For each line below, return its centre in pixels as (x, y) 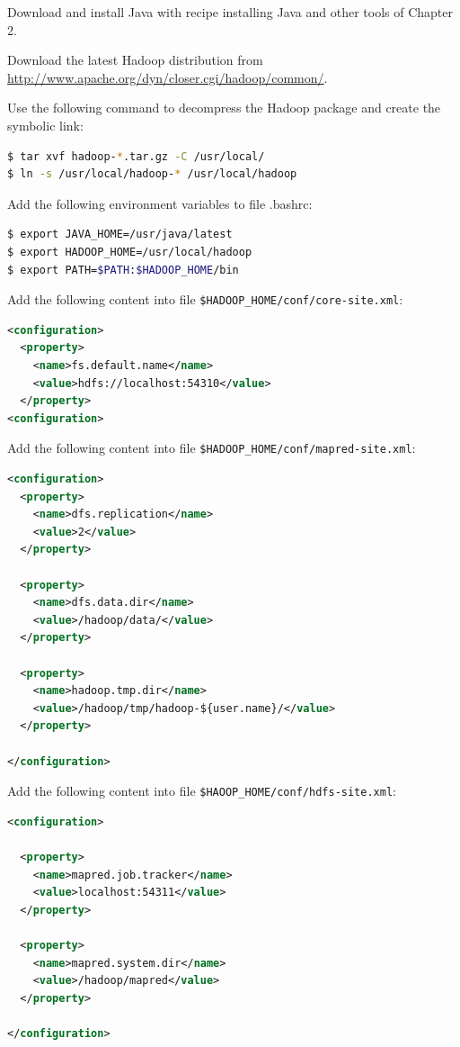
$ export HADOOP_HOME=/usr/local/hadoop (130, 252)
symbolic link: (45, 125)
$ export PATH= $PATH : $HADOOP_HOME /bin (123, 270)
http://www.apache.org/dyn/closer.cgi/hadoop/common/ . (168, 77)
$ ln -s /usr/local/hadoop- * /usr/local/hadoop (152, 174)
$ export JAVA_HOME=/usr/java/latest (120, 235)
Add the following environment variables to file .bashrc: (160, 203)
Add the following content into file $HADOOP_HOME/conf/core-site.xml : (205, 299)
